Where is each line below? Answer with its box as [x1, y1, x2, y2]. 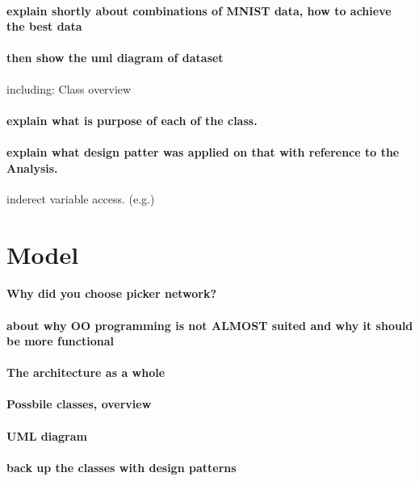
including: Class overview [6, 80, 132, 97]
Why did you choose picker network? [6, 285, 217, 302]
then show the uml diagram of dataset [6, 49, 224, 66]
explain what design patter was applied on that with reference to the [6, 143, 400, 160]
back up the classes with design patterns [6, 458, 237, 475]
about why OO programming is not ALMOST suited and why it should [6, 316, 413, 333]
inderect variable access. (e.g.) [6, 190, 155, 207]
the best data [6, 18, 82, 35]
